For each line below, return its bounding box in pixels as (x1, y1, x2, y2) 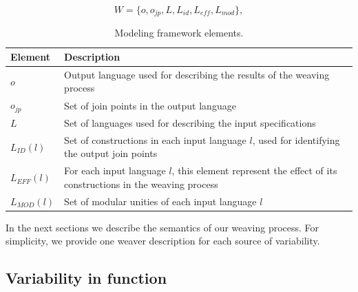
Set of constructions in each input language (64, 132, 246, 147)
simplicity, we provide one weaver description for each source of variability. (6, 233, 320, 248)
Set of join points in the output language (64, 98, 236, 112)
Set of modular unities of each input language (64, 194, 257, 208)
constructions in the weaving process (64, 176, 218, 191)
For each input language (64, 163, 166, 178)
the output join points (64, 146, 158, 160)
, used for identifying (252, 132, 340, 147)
